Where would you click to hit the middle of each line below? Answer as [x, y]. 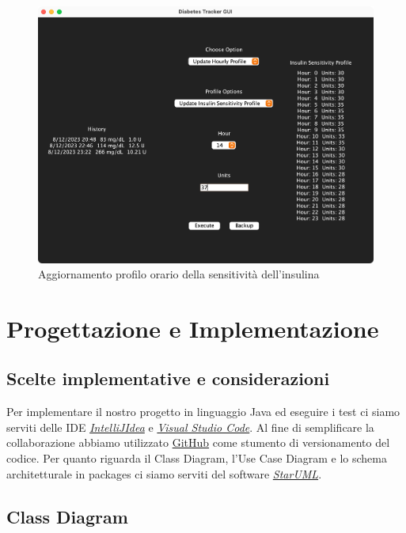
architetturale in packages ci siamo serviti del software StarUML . [164, 473]
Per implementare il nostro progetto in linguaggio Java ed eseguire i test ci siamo [203, 412]
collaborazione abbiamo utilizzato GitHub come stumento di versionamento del [198, 442]
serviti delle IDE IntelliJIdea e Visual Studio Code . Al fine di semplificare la [190, 427]
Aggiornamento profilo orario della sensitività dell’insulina [179, 274]
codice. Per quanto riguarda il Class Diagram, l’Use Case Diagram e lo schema [197, 458]
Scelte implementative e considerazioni [168, 378]
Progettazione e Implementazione [193, 328]
